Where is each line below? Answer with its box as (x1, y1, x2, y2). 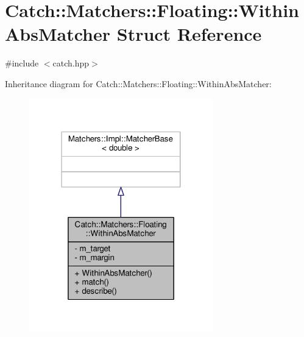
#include (5, 57, 39, 69)
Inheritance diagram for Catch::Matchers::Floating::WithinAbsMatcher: (5, 77, 272, 90)
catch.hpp (52, 57, 90, 69)
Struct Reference (116, 21, 262, 46)
